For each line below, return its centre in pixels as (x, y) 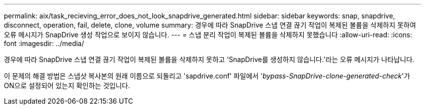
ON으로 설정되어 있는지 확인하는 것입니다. (67, 86)
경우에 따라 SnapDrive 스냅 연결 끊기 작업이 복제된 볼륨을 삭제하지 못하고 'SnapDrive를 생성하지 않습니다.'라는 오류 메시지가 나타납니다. (209, 59)
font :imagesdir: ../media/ (44, 43)
